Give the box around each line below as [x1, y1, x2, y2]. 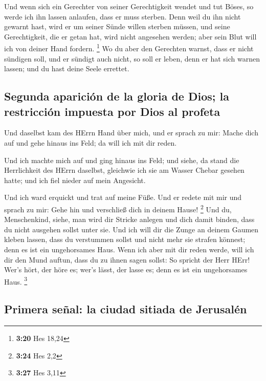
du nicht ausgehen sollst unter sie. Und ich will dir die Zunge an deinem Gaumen [4, 224, 259, 234]
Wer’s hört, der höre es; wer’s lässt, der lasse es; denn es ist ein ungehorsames [4, 264, 248, 275]
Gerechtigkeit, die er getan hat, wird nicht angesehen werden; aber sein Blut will [4, 31, 257, 42]
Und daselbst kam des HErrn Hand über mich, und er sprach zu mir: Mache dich [4, 127, 258, 138]
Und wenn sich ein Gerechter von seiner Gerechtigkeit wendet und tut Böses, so [4, 1, 254, 11]
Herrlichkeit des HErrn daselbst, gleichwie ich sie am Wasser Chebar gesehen [4, 165, 245, 175]
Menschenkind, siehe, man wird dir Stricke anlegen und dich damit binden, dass [4, 214, 255, 225]
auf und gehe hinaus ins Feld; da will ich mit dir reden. [4, 137, 177, 148]
